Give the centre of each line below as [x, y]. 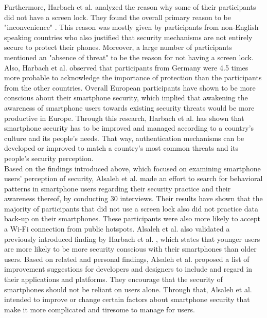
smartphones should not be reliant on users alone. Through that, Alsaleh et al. [128, 289]
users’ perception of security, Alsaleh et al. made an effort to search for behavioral [133, 178]
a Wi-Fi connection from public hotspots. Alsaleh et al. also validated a [117, 229]
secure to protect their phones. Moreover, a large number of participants [118, 47]
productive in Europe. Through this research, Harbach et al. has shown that [124, 118]
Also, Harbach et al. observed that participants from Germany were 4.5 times [126, 67]
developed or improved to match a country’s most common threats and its [121, 148]
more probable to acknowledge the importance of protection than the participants [133, 77]
